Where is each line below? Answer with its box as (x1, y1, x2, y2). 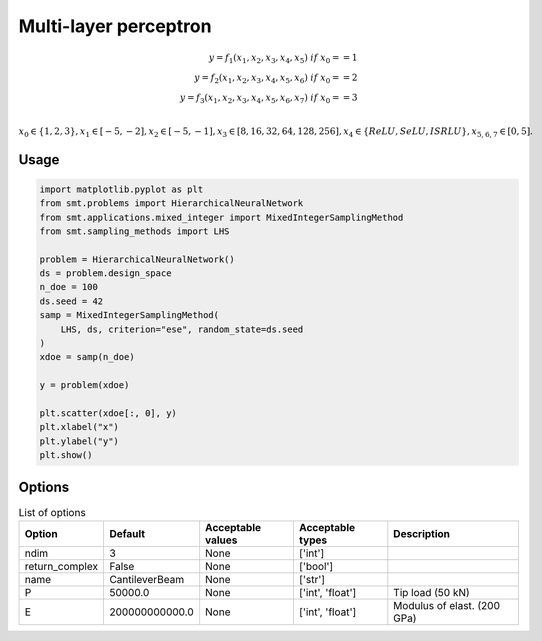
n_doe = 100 (39, 281, 99, 293)
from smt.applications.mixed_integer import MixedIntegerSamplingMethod (39, 211, 404, 223)
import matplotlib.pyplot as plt (39, 183, 204, 195)
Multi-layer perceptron (18, 15, 212, 37)
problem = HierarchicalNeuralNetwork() (39, 253, 235, 265)
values (205, 533, 238, 547)
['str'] (298, 573, 325, 587)
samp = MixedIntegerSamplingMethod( (39, 310, 220, 321)
